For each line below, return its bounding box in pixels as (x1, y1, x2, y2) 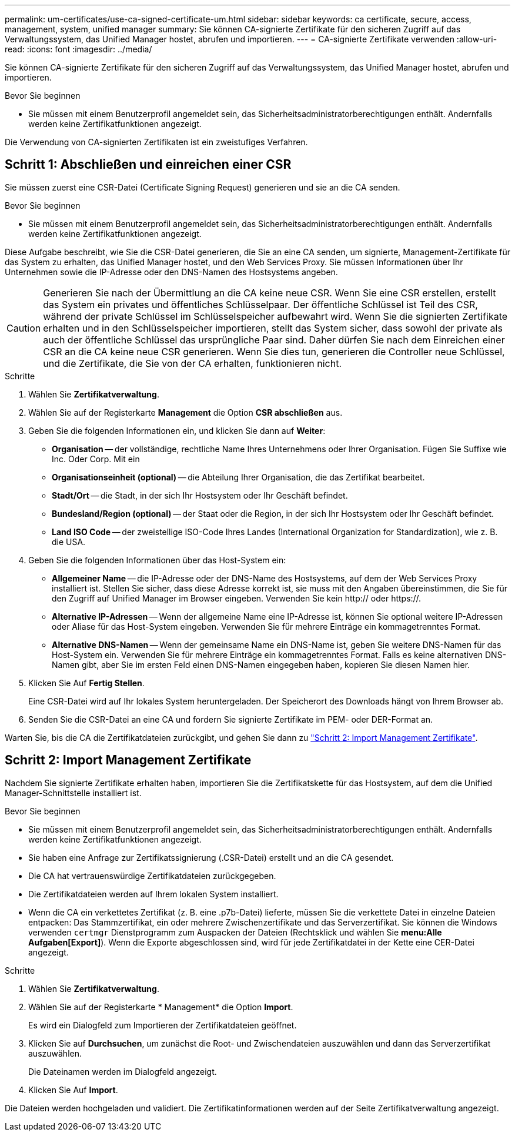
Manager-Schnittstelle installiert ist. (5, 787, 142, 798)
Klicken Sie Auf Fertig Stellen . (28, 677, 145, 688)
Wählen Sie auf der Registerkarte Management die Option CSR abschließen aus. (28, 407, 343, 417)
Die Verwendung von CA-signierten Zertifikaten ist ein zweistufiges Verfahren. (5, 137, 308, 147)
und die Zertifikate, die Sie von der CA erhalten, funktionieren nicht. (43, 357, 342, 369)
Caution (6, 322, 41, 334)
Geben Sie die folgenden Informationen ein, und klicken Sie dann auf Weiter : (28, 425, 326, 436)
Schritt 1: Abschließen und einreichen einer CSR (5, 157, 292, 172)
